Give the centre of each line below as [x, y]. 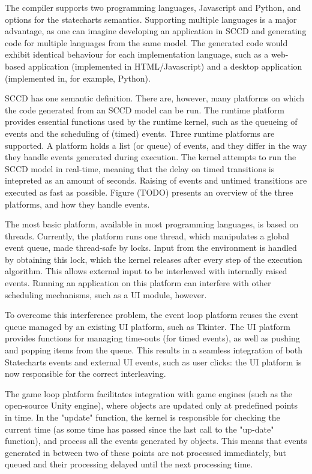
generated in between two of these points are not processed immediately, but [145, 452]
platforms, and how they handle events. [77, 204]
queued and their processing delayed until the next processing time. [129, 464]
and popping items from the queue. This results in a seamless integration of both [154, 350]
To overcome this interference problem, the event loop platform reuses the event [152, 315]
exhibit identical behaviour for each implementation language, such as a [137, 54]
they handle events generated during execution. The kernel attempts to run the [151, 157]
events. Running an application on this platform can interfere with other [138, 283]
